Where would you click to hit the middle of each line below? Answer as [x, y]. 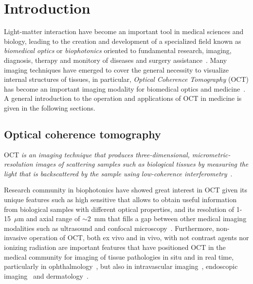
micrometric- [211, 154]
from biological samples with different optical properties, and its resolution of [119, 209]
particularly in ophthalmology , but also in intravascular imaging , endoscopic [121, 266]
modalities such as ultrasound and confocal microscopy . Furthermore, [109, 228]
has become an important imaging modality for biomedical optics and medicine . [125, 88]
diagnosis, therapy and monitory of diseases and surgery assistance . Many [116, 60]
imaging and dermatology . [46, 275]
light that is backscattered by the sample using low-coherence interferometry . [118, 173]
